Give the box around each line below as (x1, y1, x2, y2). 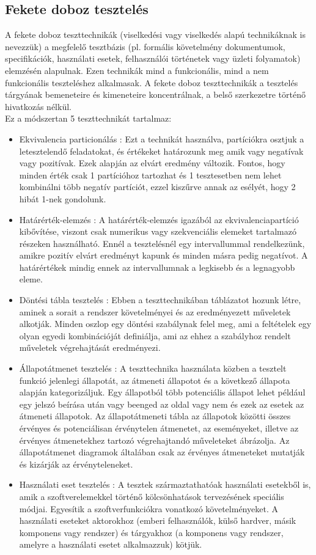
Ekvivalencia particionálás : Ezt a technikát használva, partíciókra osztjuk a (19, 132, 304, 145)
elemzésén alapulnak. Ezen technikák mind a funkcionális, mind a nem (5, 64, 269, 76)
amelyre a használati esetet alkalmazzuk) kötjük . (19, 538, 202, 551)
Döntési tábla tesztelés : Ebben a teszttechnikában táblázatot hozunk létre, (19, 293, 301, 306)
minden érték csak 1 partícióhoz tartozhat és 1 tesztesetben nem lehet (19, 168, 282, 181)
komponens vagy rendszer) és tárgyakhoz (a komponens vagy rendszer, (19, 526, 284, 538)
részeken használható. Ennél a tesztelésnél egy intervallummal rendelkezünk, (19, 237, 305, 249)
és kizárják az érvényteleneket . (19, 457, 133, 470)
